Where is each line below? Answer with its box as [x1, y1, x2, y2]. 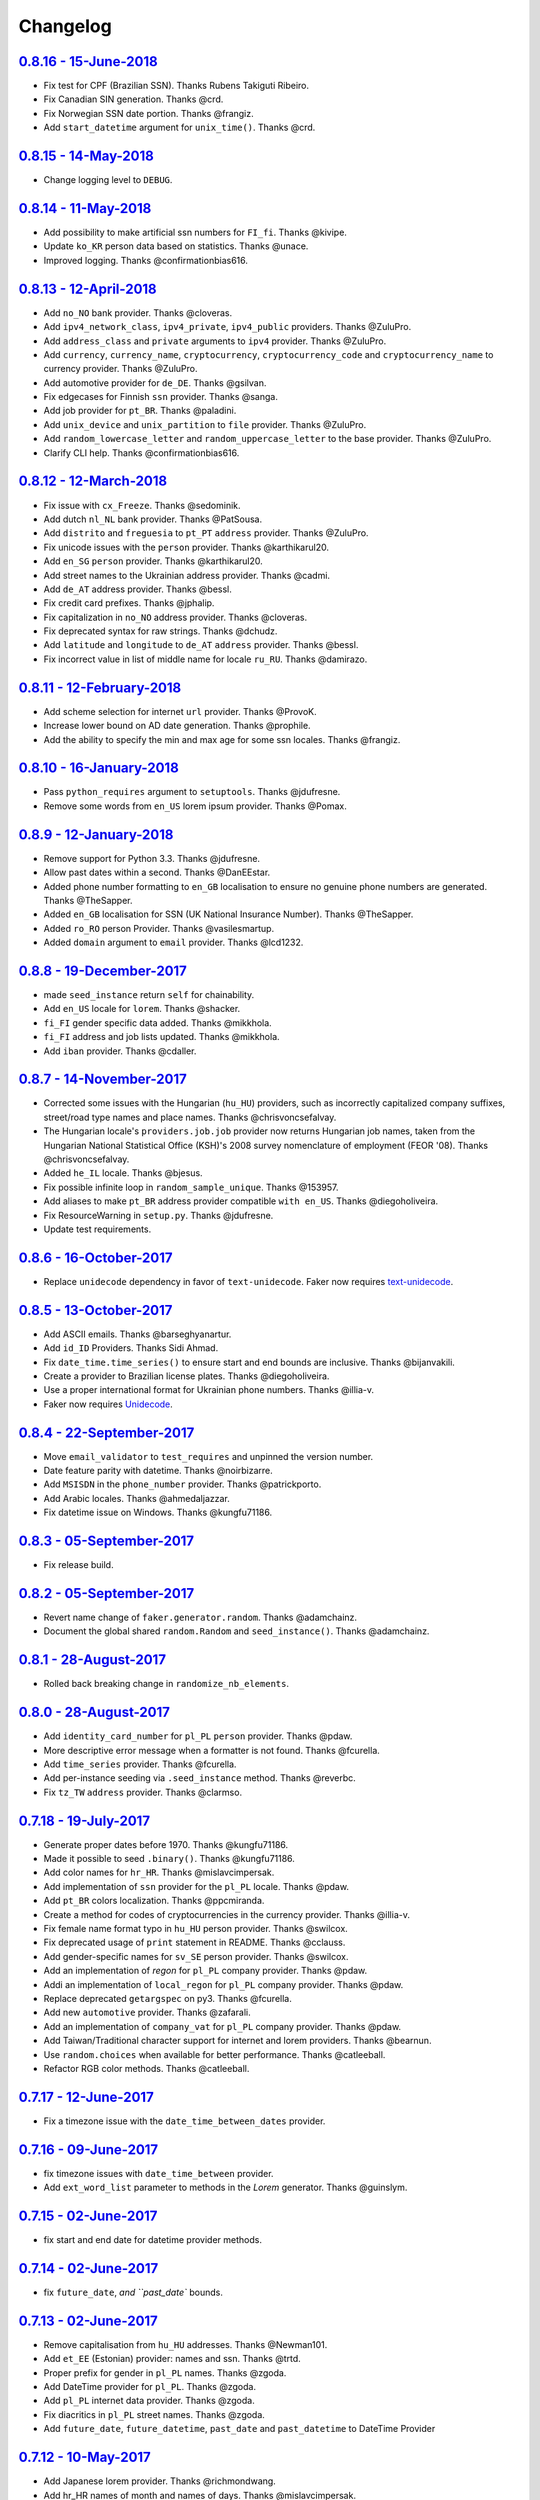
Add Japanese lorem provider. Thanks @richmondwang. [43, 2475, 277, 2487]
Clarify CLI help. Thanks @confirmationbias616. [43, 446, 240, 459]
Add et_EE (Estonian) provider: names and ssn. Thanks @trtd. [43, 2353, 302, 2365]
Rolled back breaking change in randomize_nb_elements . [43, 1678, 290, 1690]
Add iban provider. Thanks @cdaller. [43, 1045, 197, 1057]
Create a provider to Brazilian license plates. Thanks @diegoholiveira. [43, 1370, 330, 1382]
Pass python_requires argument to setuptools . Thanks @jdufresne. [43, 786, 341, 798]
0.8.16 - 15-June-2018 [18, 53, 159, 70]
